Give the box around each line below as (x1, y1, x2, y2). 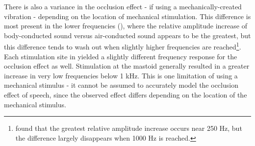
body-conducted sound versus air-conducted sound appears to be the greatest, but (4, 30, 251, 40)
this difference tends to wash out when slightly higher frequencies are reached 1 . (4, 40, 241, 52)
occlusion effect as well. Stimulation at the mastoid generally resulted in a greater (4, 61, 250, 71)
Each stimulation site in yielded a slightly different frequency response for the (4, 51, 237, 61)
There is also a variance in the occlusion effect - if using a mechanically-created (4, 1, 242, 11)
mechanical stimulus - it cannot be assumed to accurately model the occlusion (4, 80, 238, 90)
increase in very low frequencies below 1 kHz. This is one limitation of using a (4, 70, 238, 80)
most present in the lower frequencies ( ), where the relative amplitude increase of (4, 21, 247, 31)
